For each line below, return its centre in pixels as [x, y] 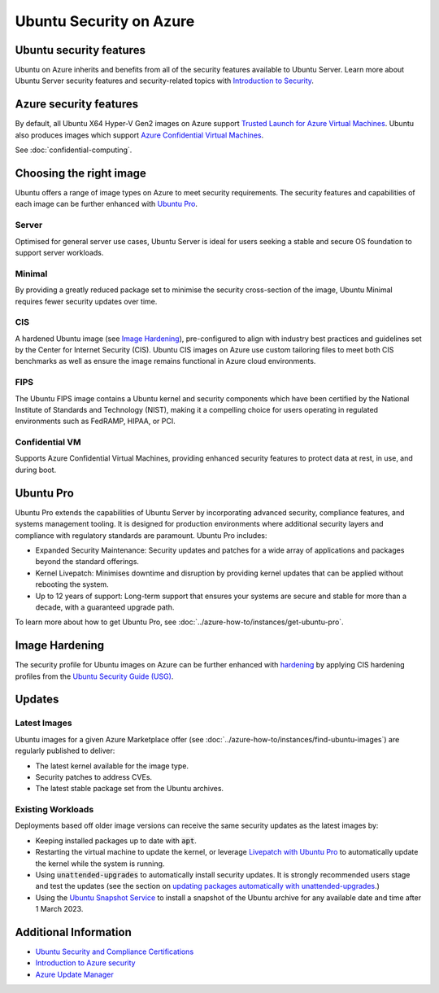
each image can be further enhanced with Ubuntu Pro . [106, 204]
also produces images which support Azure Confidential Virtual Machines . [139, 135]
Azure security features [76, 105]
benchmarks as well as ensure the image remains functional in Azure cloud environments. [165, 361]
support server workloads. [59, 252]
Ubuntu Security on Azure [105, 21]
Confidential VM [48, 442]
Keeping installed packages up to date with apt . [116, 840]
